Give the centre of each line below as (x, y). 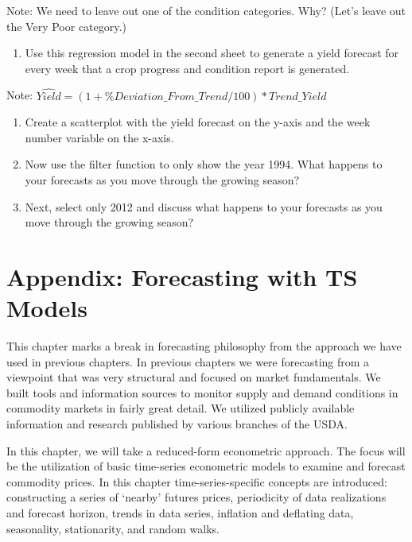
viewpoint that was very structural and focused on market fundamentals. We (194, 377)
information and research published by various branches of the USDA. (177, 424)
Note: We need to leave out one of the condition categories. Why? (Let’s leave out (206, 10)
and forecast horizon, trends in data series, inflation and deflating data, (180, 513)
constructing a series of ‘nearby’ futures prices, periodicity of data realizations (196, 497)
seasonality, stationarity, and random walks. (113, 528)
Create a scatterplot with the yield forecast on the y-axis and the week (198, 122)
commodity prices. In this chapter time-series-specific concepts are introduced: (197, 481)
